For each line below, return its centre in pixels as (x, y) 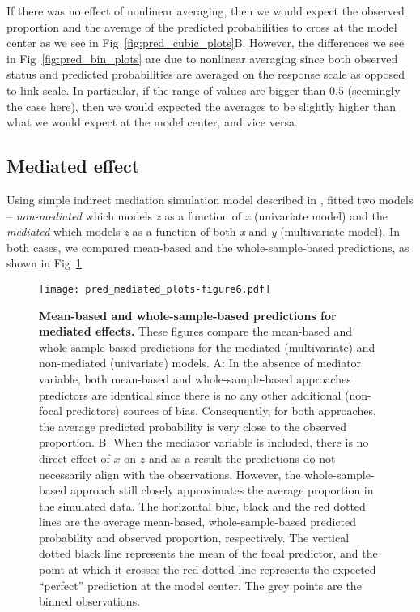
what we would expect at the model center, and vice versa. (152, 122)
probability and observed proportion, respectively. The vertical (194, 537)
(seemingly (374, 90)
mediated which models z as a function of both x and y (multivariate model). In (203, 231)
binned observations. (90, 601)
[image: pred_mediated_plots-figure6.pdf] (155, 289)
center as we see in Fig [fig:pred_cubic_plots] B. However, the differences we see (206, 43)
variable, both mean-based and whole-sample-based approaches (195, 378)
